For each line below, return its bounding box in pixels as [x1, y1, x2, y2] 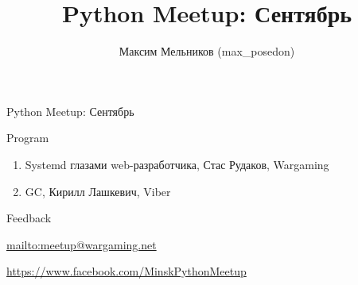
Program [6, 129, 49, 146]
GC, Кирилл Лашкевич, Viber [25, 183, 171, 199]
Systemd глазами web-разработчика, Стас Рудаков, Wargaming [25, 156, 329, 172]
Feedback [6, 210, 52, 226]
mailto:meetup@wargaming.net [6, 236, 157, 252]
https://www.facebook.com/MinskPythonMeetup [6, 263, 247, 279]
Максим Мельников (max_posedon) [119, 43, 295, 60]
